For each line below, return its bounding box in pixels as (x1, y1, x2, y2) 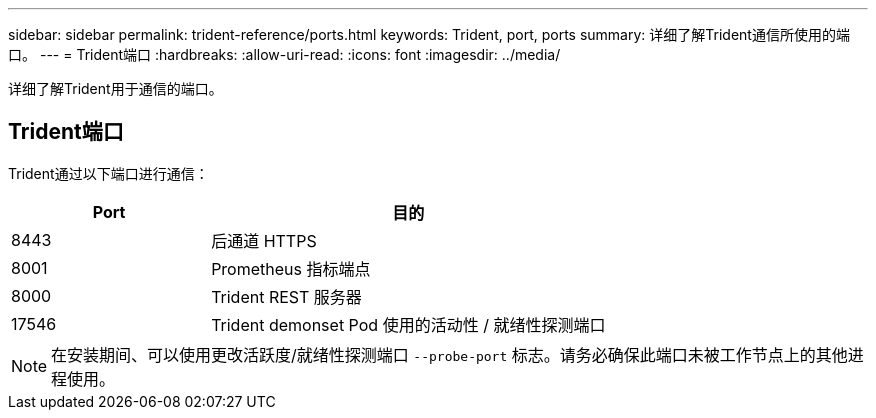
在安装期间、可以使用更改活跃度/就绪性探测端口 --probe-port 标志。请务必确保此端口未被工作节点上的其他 (51, 344, 848, 365)
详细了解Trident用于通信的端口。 (8, 80, 223, 97)
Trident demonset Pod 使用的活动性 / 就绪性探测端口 (211, 314, 606, 335)
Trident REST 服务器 (211, 286, 362, 307)
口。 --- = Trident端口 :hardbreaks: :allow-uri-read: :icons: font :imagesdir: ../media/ (8, 46, 561, 63)
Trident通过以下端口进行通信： (8, 164, 209, 182)
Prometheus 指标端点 (211, 258, 371, 279)
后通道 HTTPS (211, 230, 317, 251)
